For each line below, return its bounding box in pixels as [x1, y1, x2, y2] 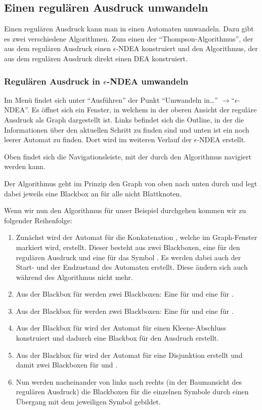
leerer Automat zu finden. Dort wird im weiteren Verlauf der [4, 134, 192, 145]
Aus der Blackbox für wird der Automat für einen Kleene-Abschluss [16, 322, 227, 333]
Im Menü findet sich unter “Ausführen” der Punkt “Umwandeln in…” [4, 94, 218, 105]
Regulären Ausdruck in [4, 74, 100, 87]
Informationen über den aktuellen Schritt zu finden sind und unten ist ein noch [4, 124, 249, 135]
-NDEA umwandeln [106, 74, 189, 87]
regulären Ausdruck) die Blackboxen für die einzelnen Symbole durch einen [16, 386, 249, 397]
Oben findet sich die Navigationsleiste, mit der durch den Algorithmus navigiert [4, 151, 251, 161]
